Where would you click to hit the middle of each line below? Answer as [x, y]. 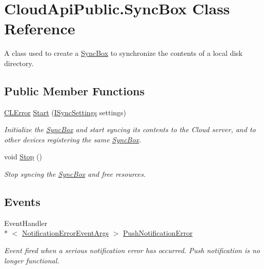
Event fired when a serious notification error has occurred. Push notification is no [132, 250]
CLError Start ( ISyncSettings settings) [65, 112]
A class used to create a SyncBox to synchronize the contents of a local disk [124, 53]
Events [22, 202]
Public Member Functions [74, 90]
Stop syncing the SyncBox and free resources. [75, 174]
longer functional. [32, 260]
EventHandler [26, 223]
